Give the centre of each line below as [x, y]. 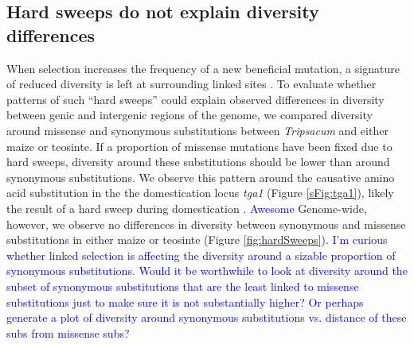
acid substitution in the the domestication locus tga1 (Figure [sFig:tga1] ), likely [200, 193]
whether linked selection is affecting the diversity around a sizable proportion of [201, 255]
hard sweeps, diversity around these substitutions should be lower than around [198, 162]
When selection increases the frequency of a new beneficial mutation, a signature [203, 68]
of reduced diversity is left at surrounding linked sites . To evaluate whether [191, 84]
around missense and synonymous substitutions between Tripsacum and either [197, 130]
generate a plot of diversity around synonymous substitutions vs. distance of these [207, 317]
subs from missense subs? [68, 332]
